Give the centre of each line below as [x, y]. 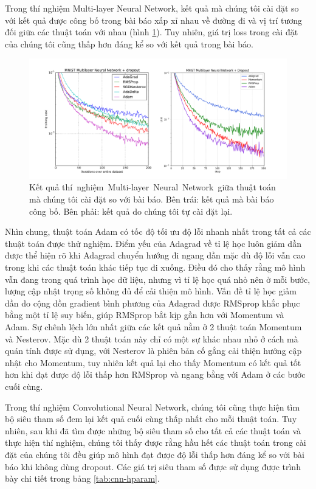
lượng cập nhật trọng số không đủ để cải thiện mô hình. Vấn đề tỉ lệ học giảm [151, 291]
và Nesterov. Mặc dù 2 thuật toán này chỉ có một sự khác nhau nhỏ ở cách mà [152, 338]
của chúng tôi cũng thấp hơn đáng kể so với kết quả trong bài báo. [129, 43]
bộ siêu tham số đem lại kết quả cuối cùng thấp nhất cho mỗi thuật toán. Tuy [151, 419]
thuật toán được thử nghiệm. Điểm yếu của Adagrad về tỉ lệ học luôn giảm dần [153, 243]
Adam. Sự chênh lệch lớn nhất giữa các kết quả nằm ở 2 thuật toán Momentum [153, 327]
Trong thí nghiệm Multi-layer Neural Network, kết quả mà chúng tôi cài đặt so [152, 8]
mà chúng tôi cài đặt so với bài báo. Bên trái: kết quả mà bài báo [152, 199]
